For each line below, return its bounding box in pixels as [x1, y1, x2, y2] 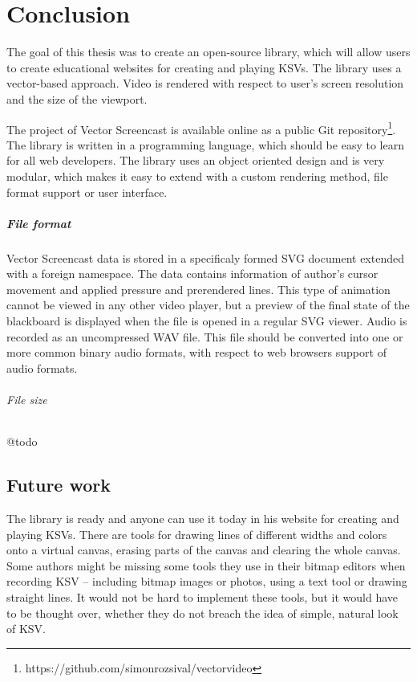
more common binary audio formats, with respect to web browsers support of [6, 344, 387, 361]
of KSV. [6, 620, 47, 637]
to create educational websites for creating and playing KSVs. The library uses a [6, 59, 402, 76]
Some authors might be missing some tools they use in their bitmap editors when [6, 557, 406, 574]
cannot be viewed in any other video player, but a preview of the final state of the [6, 296, 410, 313]
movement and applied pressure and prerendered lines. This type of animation [6, 280, 391, 297]
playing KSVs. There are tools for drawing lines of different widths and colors [6, 525, 387, 542]
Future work [6, 472, 111, 497]
